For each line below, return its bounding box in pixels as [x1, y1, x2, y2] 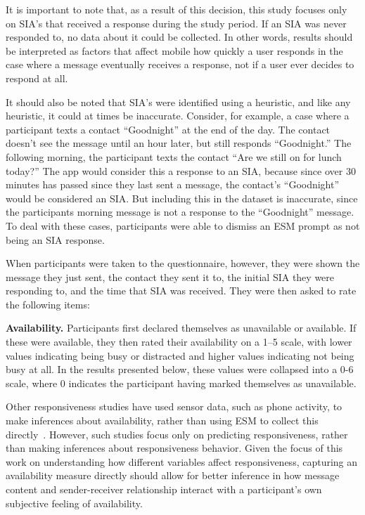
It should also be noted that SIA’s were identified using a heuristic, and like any [6, 94, 351, 109]
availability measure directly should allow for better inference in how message [6, 468, 340, 483]
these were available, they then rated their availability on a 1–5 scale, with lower [6, 334, 352, 349]
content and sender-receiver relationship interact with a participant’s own [6, 482, 322, 496]
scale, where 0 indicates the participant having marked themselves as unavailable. [6, 375, 357, 390]
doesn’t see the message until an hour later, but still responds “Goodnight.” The [6, 136, 352, 150]
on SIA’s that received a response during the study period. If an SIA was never [6, 15, 347, 30]
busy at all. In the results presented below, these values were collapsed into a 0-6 [6, 362, 354, 377]
